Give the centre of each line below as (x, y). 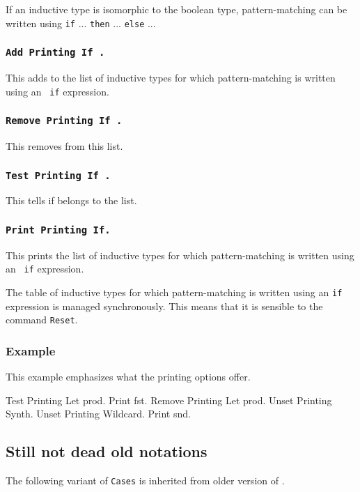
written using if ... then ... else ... (81, 23)
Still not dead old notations (107, 451)
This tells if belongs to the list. (71, 200)
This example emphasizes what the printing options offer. (128, 377)
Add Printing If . (55, 53)
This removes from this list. (64, 146)
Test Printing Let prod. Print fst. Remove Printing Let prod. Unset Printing (169, 400)
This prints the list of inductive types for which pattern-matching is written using (180, 255)
